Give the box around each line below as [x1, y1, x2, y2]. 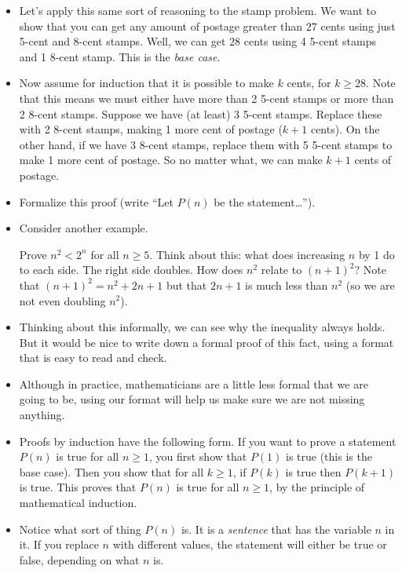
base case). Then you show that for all [19, 463, 204, 480]
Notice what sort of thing [19, 520, 141, 537]
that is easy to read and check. [19, 349, 167, 366]
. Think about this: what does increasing [149, 246, 345, 262]
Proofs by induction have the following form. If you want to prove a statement [19, 432, 397, 449]
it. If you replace [19, 536, 99, 553]
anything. [19, 407, 65, 423]
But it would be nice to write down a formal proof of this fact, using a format [19, 334, 394, 350]
